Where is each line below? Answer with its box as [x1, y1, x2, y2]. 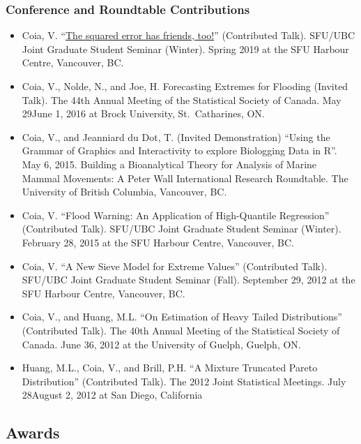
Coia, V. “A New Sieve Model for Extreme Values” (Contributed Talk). [22, 258, 328, 273]
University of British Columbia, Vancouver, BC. [22, 184, 227, 199]
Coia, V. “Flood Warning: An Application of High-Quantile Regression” [22, 207, 330, 222]
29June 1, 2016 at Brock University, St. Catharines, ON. [22, 106, 265, 121]
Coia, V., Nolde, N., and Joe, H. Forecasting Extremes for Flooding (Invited [22, 79, 348, 93]
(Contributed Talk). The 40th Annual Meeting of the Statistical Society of [22, 323, 340, 337]
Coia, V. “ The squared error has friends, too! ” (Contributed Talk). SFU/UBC [22, 28, 355, 43]
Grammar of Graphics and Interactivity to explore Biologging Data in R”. [22, 143, 337, 158]
